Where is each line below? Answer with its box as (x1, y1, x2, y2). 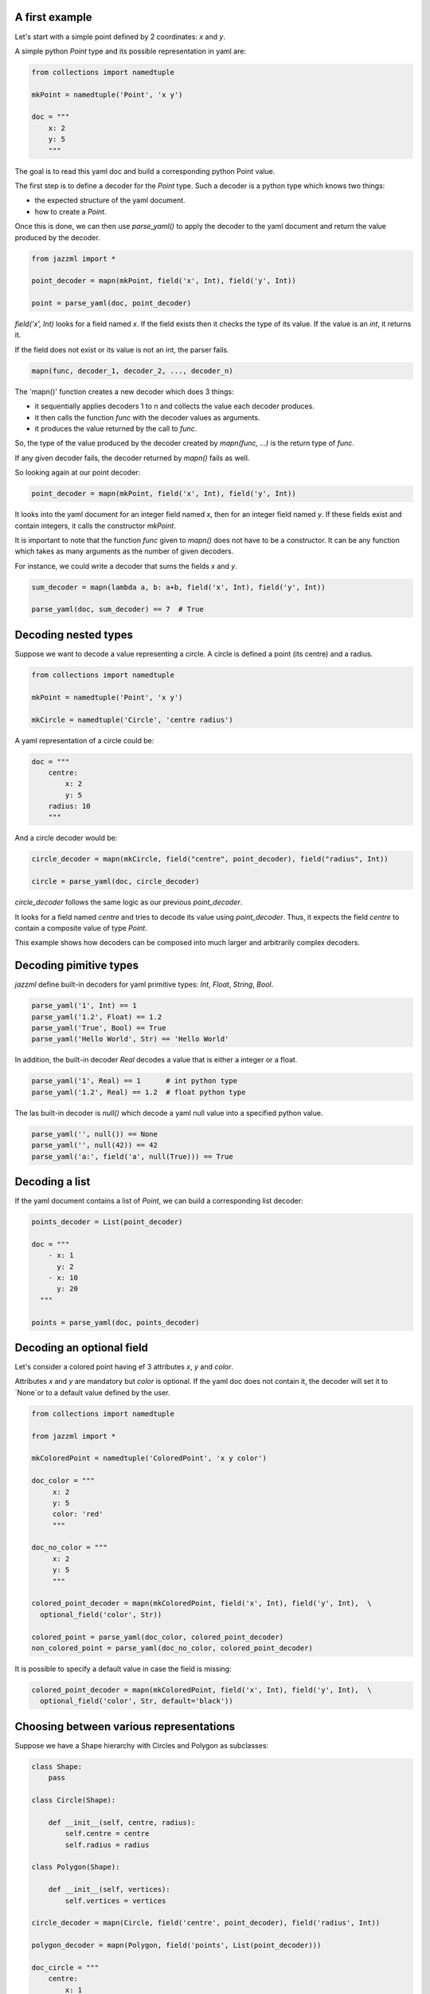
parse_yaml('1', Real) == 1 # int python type (31, 1077, 238, 1086)
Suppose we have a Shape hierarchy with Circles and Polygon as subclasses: (14, 1740, 269, 1750)
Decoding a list (14, 1175, 91, 1188)
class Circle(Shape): (31, 1795, 116, 1805)
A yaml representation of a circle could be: (14, 735, 154, 745)
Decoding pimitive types (14, 959, 139, 972)
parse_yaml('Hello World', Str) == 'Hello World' (31, 1034, 229, 1044)
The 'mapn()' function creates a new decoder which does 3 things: (14, 387, 234, 396)
